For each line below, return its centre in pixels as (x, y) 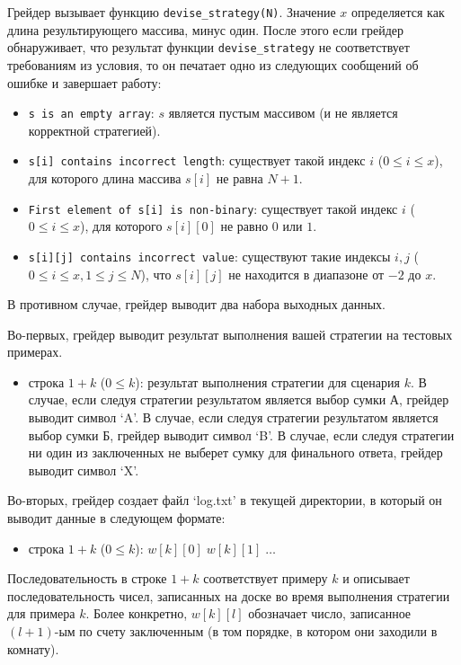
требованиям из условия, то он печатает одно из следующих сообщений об (213, 64)
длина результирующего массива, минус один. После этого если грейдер (206, 29)
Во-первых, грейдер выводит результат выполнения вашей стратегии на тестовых (230, 334)
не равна (239, 178)
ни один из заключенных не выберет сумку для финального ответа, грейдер (235, 452)
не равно (244, 226)
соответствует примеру (266, 578)
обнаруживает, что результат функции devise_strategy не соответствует (208, 47)
